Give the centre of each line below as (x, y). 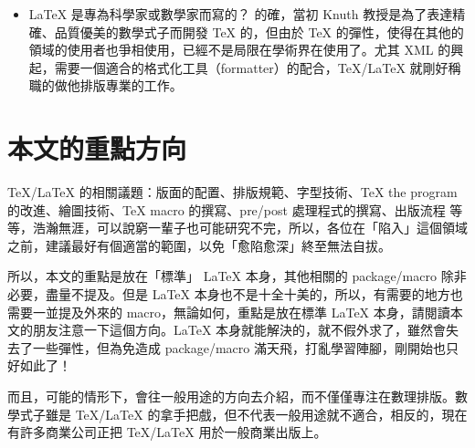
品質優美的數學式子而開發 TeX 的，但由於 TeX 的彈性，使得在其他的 (259, 31)
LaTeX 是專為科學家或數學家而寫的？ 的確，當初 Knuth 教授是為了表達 (241, 14)
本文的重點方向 (97, 148)
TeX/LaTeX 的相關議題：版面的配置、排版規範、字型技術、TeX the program (232, 192)
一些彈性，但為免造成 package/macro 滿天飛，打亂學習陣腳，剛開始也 (239, 347)
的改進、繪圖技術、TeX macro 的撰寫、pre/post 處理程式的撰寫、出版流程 (227, 209)
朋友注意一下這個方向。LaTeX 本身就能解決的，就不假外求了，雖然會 (239, 330)
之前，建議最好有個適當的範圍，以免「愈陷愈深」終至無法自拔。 (199, 245)
